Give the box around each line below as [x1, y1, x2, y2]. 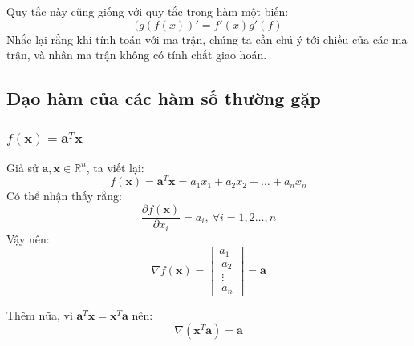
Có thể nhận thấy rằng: [6, 187, 122, 204]
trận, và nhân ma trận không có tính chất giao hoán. [6, 46, 267, 63]
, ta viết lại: [86, 159, 144, 175]
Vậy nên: [6, 230, 50, 247]
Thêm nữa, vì [6, 306, 73, 323]
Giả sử [6, 159, 39, 175]
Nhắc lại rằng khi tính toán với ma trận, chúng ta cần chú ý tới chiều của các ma [6, 30, 408, 47]
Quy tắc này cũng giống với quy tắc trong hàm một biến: [6, 3, 289, 19]
